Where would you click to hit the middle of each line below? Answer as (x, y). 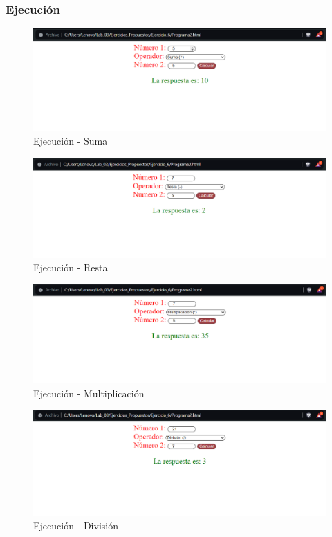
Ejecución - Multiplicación (89, 393)
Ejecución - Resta (71, 267)
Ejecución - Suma (71, 141)
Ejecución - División (76, 526)
